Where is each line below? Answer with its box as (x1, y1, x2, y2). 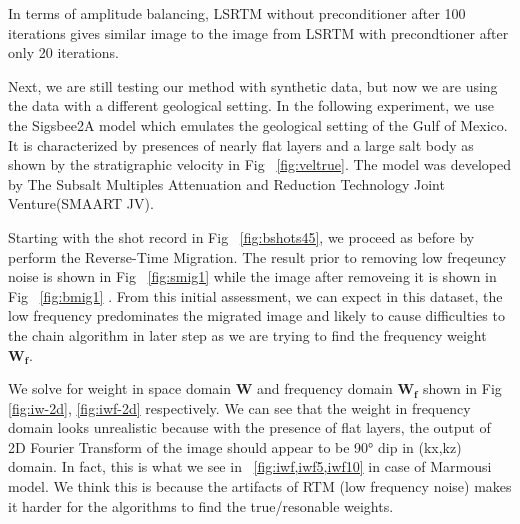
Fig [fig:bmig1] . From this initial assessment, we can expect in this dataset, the (8, 285, 503, 306)
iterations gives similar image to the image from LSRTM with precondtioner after (8, 22, 509, 43)
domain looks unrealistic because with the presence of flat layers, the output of (8, 417, 491, 438)
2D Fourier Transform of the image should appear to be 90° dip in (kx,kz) (8, 436, 462, 457)
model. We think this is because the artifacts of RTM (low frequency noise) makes (8, 476, 512, 497)
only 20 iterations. (8, 42, 119, 63)
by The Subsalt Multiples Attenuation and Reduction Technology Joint (8, 173, 445, 194)
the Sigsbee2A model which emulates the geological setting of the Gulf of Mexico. (8, 114, 508, 135)
